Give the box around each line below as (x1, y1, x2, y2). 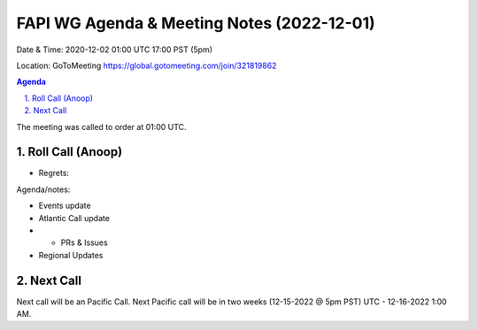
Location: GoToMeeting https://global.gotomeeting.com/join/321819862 (16, 60, 277, 71)
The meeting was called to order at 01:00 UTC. (16, 121, 187, 132)
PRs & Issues (60, 237, 108, 248)
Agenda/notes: (16, 184, 71, 195)
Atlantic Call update (38, 212, 111, 223)
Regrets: (38, 168, 70, 179)
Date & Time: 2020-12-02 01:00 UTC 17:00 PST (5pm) (16, 44, 212, 55)
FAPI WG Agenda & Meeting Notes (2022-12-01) (16, 13, 375, 33)
